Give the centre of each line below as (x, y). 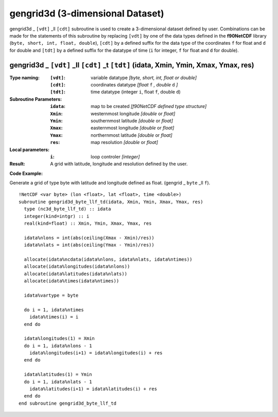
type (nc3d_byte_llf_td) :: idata (67, 209)
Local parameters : (30, 150)
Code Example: (26, 173)
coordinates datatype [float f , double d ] (134, 85)
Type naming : (25, 78)
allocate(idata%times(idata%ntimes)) (72, 281)
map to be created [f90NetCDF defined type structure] (149, 106)
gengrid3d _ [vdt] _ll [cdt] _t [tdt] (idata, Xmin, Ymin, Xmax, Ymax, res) (132, 65)
